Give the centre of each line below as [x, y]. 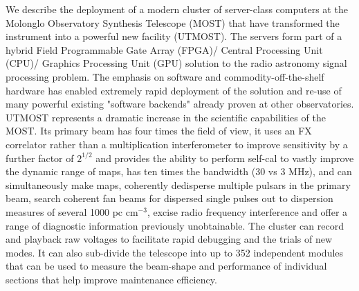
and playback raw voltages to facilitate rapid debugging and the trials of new [169, 239]
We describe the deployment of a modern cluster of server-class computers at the [177, 9]
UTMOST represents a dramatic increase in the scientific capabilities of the [166, 117]
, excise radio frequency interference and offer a [247, 211]
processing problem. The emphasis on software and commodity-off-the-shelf [165, 76]
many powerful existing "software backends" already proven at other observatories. [180, 104]
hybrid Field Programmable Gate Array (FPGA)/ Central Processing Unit [164, 49]
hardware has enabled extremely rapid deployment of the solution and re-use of [174, 90]
